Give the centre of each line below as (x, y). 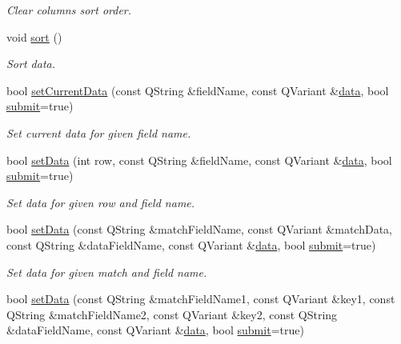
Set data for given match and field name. (107, 272)
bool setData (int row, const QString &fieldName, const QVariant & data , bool (199, 160)
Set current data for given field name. (99, 132)
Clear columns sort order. (69, 10)
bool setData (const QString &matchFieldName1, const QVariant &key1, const (201, 299)
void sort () (34, 36)
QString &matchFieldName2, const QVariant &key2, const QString (172, 314)
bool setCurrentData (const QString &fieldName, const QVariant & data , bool (198, 90)
